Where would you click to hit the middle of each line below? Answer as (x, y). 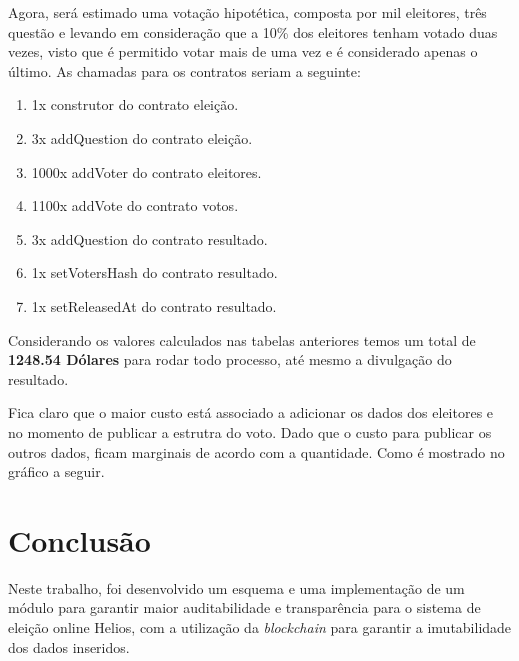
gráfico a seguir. (56, 471)
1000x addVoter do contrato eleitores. (146, 171)
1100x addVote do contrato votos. (135, 205)
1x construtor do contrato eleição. (135, 104)
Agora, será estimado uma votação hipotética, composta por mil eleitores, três (247, 12)
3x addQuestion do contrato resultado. (149, 238)
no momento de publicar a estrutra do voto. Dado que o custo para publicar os (250, 431)
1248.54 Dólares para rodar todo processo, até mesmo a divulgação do (230, 359)
